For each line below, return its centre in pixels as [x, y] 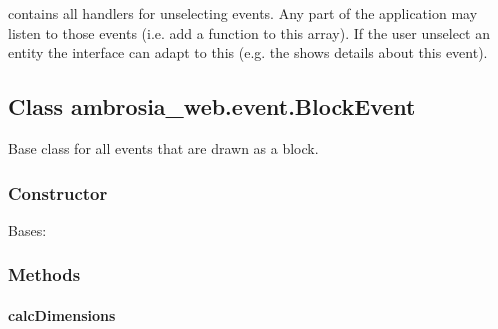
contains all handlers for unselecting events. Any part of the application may [243, 13]
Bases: [27, 229]
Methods [44, 274]
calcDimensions [62, 314]
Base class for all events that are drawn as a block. [163, 147]
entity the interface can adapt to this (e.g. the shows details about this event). [248, 52]
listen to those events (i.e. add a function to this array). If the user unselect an [249, 32]
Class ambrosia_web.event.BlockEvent [212, 106]
